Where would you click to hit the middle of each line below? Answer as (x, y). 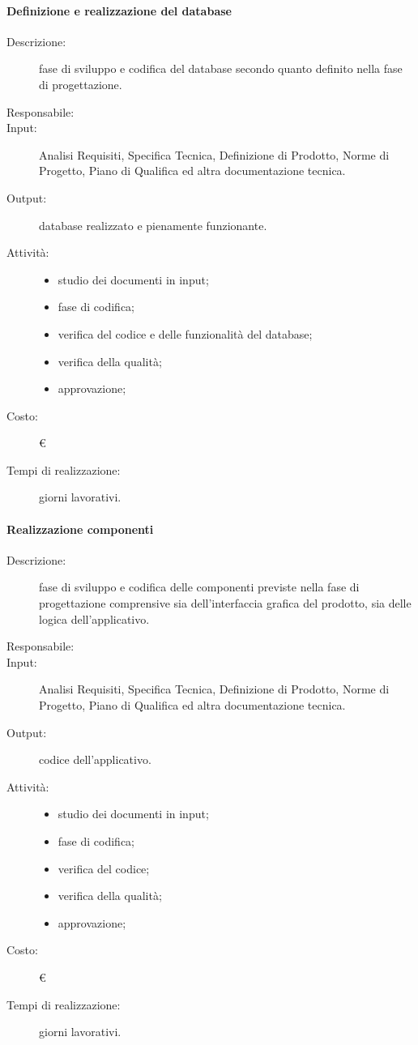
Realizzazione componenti (80, 529)
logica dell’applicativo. (94, 618)
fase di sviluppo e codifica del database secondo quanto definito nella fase (221, 68)
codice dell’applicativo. (95, 759)
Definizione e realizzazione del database (119, 10)
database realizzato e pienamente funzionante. (153, 225)
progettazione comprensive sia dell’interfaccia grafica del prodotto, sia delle (225, 603)
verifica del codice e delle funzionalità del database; (185, 333)
